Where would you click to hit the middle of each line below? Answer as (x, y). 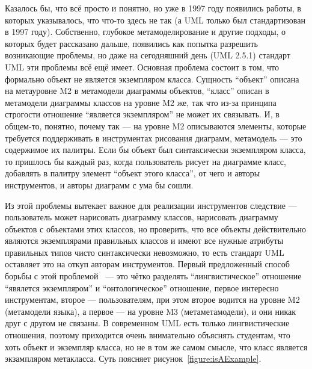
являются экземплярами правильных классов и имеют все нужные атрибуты (144, 240)
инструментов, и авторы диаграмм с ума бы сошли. (99, 184)
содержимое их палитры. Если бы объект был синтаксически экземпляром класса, (155, 150)
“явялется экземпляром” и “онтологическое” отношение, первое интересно (142, 287)
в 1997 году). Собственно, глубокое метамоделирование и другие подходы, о (145, 32)
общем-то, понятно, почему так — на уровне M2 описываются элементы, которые (156, 126)
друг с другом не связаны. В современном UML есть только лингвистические (147, 323)
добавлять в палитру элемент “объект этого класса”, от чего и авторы (133, 173)
